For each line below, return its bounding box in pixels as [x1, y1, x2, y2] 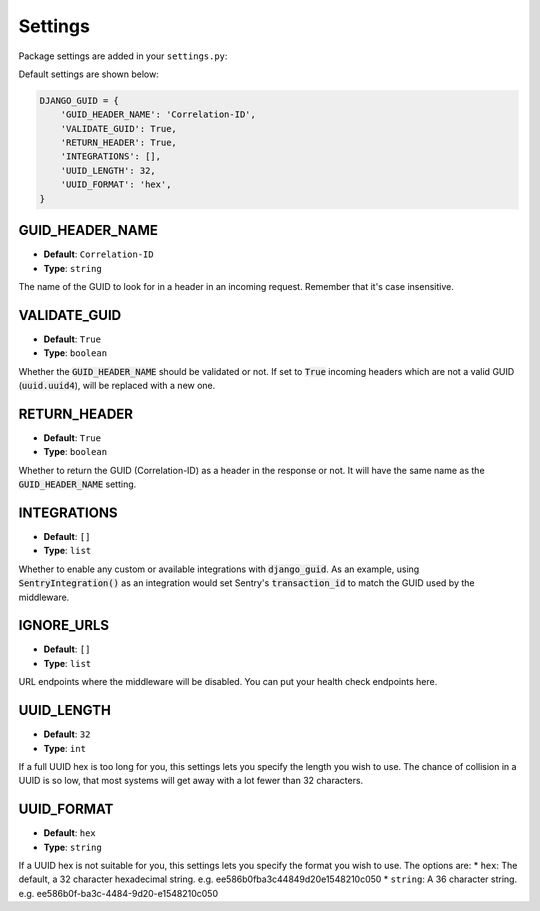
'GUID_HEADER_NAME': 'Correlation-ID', [60, 109, 257, 120]
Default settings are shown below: [18, 68, 159, 80]
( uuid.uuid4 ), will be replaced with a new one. [18, 380, 216, 392]
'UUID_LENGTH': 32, [60, 165, 157, 176]
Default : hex [43, 827, 96, 839]
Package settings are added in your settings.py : [18, 50, 228, 62]
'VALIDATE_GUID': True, [60, 123, 177, 134]
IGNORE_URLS [18, 617, 110, 634]
